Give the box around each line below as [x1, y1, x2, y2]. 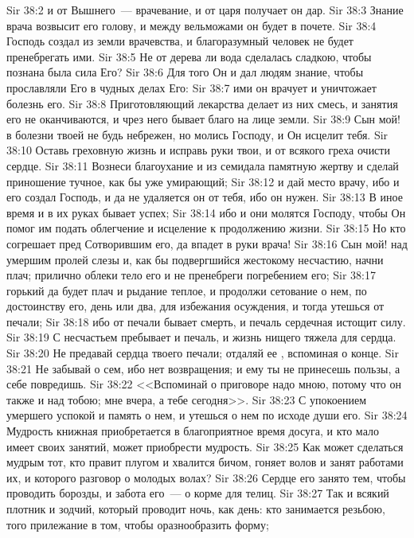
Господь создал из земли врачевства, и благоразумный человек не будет [6, 33, 353, 49]
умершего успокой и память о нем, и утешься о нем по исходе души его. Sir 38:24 [6, 407, 408, 423]
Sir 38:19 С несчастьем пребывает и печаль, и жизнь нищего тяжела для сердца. [6, 329, 396, 345]
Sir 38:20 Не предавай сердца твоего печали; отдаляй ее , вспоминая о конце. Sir [6, 345, 399, 361]
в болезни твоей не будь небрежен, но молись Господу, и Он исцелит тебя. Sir [6, 126, 389, 142]
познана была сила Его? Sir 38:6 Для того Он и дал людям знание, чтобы [6, 64, 364, 80]
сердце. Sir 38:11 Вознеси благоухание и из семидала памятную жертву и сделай [6, 157, 399, 173]
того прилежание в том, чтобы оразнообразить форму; [6, 516, 269, 532]
